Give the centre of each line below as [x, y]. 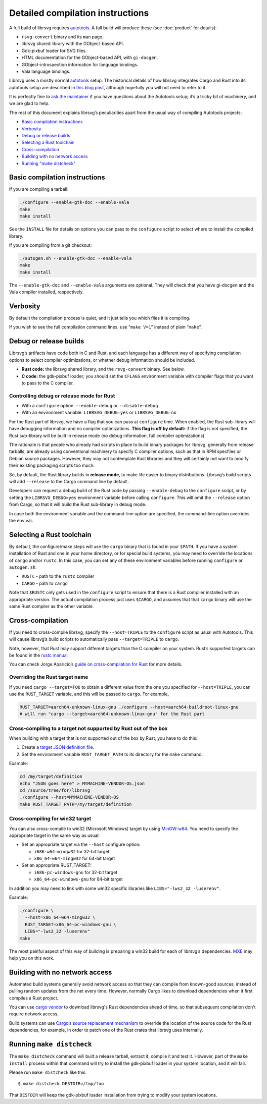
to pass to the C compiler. [48, 383]
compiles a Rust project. [34, 998]
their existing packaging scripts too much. [52, 465]
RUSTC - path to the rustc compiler [58, 576]
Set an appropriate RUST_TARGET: [57, 865]
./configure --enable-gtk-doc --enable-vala [74, 202]
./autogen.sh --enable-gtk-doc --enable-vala [76, 258]
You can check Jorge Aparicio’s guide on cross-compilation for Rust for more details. [96, 664]
